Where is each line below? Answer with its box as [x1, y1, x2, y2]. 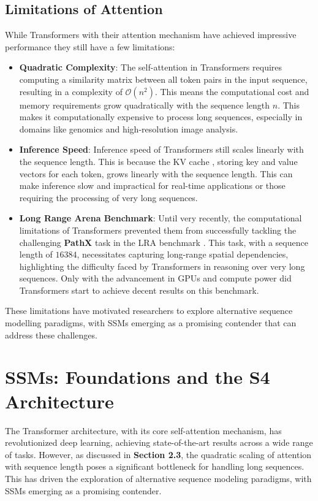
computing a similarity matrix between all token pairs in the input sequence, [19, 72, 308, 85]
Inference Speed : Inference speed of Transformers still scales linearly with [19, 143, 304, 156]
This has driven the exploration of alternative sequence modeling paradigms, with [5, 472, 312, 484]
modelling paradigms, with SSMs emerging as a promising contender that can [5, 316, 297, 329]
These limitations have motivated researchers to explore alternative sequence [5, 304, 293, 317]
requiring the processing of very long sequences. [19, 191, 198, 204]
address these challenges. [5, 328, 97, 341]
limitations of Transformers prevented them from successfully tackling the [19, 223, 297, 236]
